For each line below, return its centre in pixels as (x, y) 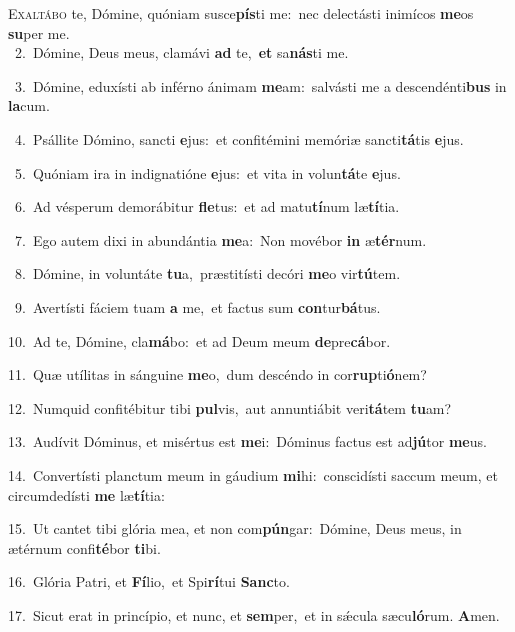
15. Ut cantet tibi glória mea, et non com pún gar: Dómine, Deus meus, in (235, 528)
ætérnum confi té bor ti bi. (84, 547)
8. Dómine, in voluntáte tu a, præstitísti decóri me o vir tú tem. (207, 273)
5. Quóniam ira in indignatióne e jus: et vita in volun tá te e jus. (207, 172)
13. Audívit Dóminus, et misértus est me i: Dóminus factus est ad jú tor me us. (247, 441)
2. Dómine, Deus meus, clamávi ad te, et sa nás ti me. (181, 52)
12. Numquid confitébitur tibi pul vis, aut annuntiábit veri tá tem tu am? (230, 407)
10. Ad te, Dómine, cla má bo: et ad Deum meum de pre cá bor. (199, 340)
